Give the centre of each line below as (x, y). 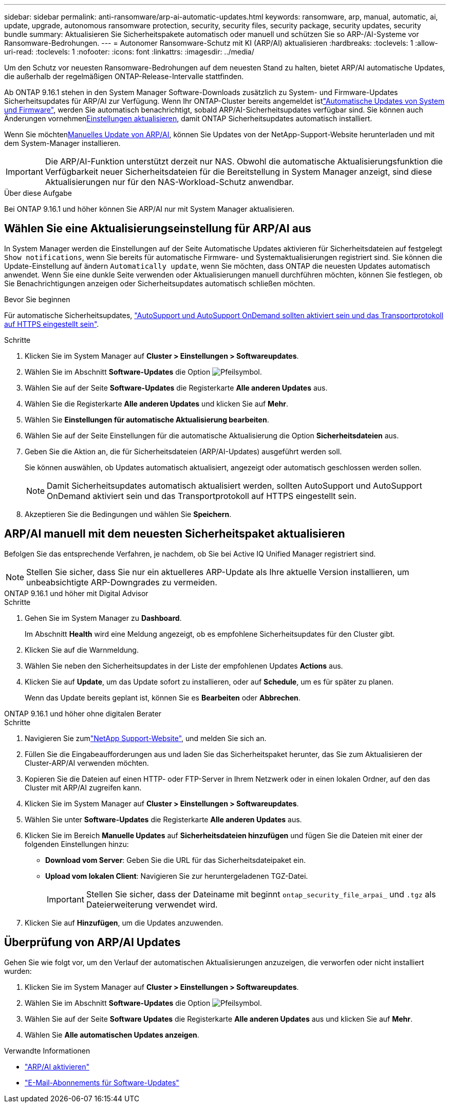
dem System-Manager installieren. (62, 143)
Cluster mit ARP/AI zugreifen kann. (83, 787)
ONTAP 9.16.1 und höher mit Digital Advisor (76, 593)
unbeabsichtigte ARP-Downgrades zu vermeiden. (122, 582)
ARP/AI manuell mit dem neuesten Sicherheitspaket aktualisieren (175, 534)
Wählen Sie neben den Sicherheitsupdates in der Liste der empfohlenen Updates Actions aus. (184, 666)
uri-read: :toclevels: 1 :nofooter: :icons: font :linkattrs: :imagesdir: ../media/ (129, 52)
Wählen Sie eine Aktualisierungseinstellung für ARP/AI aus (158, 229)
